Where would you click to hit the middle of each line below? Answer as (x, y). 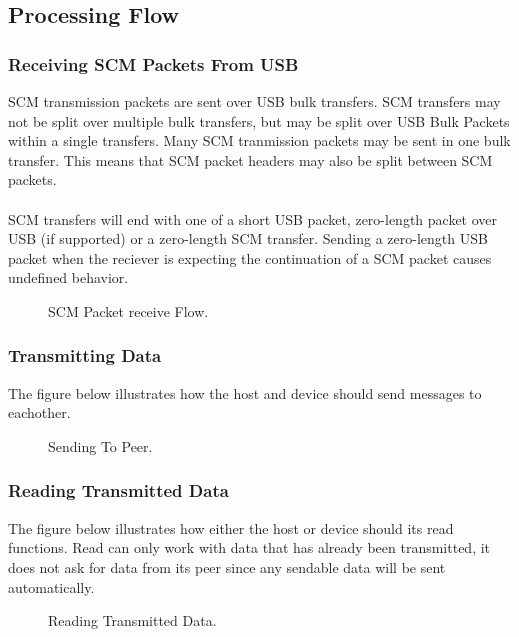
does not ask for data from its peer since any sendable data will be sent (227, 566)
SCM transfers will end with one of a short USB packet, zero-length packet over (253, 218)
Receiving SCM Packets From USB (153, 63)
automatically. (51, 586)
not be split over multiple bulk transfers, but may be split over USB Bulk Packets (259, 120)
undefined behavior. (68, 277)
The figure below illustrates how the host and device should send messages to (245, 392)
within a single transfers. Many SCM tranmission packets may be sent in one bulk (259, 140)
